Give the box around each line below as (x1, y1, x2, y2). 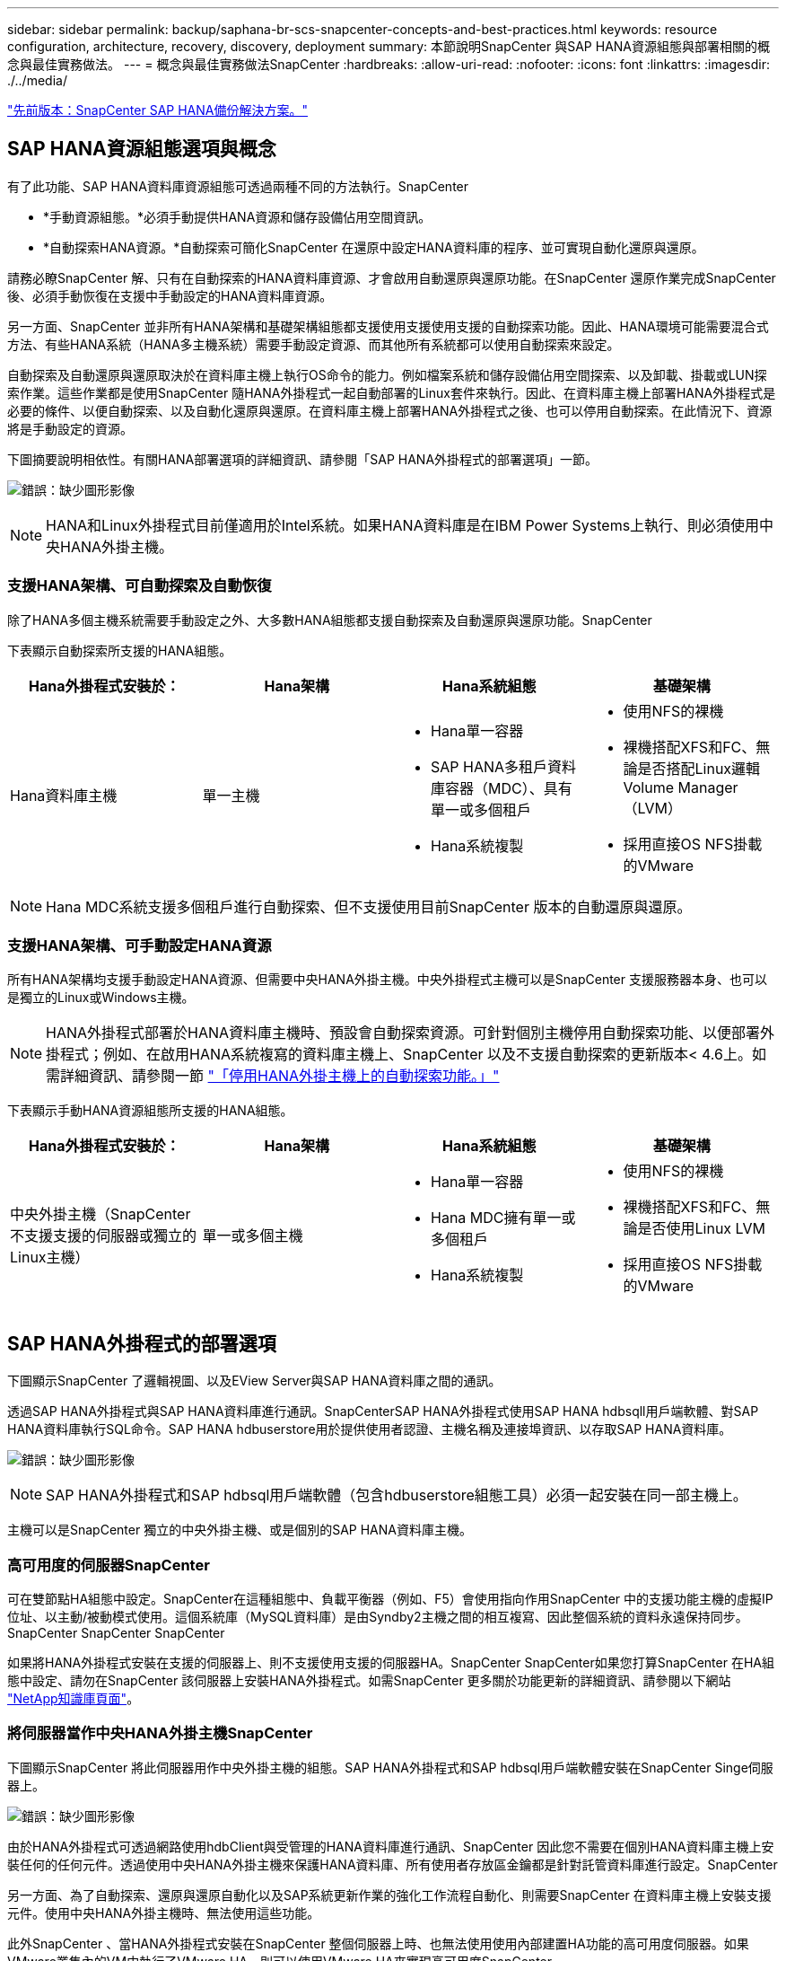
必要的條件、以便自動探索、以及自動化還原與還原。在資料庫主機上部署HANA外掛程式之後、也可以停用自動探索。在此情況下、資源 (7, 402, 773, 418)
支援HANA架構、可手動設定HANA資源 (7, 936, 272, 954)
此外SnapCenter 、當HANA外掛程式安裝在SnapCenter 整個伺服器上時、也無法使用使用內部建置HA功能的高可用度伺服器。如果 (7, 1935, 749, 1951)
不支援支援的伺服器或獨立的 (10, 1227, 197, 1245)
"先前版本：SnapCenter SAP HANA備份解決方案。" (7, 102, 308, 118)
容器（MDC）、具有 (445, 778, 572, 797)
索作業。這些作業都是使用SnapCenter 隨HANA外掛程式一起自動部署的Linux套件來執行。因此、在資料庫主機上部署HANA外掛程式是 (7, 384, 776, 400)
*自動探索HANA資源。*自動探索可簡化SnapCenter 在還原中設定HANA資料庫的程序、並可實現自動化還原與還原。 (43, 239, 704, 255)
